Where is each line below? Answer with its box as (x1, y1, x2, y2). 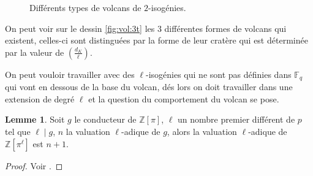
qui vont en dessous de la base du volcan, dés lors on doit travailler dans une (5, 80, 293, 93)
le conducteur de (74, 113, 137, 126)
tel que (5, 125, 31, 138)
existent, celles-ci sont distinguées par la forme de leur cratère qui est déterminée (5, 34, 308, 47)
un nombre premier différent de (178, 113, 295, 126)
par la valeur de (5, 45, 64, 58)
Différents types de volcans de (29, 1, 141, 13)
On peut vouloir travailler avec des (5, 67, 135, 80)
